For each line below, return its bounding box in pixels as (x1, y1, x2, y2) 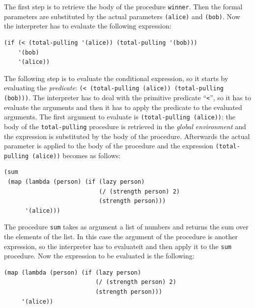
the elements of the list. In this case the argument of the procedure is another (4, 231, 238, 242)
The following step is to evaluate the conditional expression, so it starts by (4, 73, 228, 83)
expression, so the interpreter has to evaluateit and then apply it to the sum (4, 241, 231, 251)
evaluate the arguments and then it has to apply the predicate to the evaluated (4, 102, 242, 112)
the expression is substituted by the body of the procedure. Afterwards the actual (4, 131, 250, 141)
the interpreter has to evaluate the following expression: (4, 21, 171, 31)
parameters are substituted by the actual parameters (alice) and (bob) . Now (4, 11, 240, 21)
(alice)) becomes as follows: (32, 150, 121, 160)
